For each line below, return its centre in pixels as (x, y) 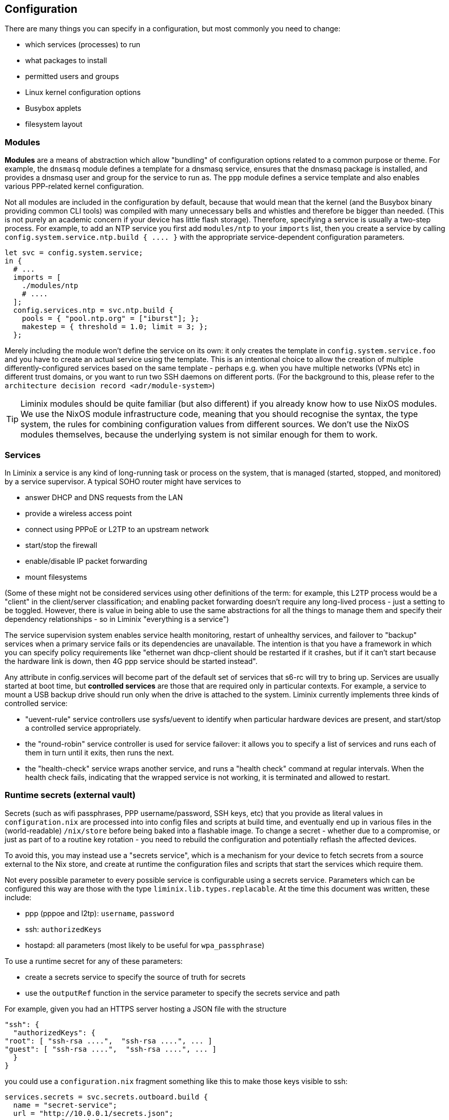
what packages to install (66, 61)
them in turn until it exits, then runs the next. (100, 752)
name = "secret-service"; (65, 1105)
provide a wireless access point (79, 513)
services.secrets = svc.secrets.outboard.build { (106, 1097)
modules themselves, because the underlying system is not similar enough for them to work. (199, 435)
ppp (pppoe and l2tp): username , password (100, 913)
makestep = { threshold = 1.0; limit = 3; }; (115, 327)
